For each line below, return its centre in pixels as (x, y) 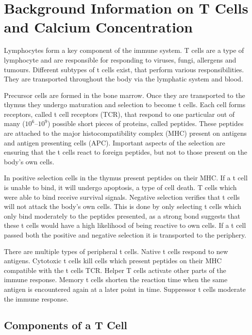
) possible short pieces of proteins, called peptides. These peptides (145, 123)
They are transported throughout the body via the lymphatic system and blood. (124, 79)
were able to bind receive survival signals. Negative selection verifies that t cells (122, 197)
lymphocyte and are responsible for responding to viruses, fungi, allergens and (120, 59)
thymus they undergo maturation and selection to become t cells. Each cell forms (125, 104)
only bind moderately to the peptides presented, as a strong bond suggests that (122, 215)
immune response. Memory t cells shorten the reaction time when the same (116, 279)
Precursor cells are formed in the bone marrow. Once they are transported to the (125, 95)
